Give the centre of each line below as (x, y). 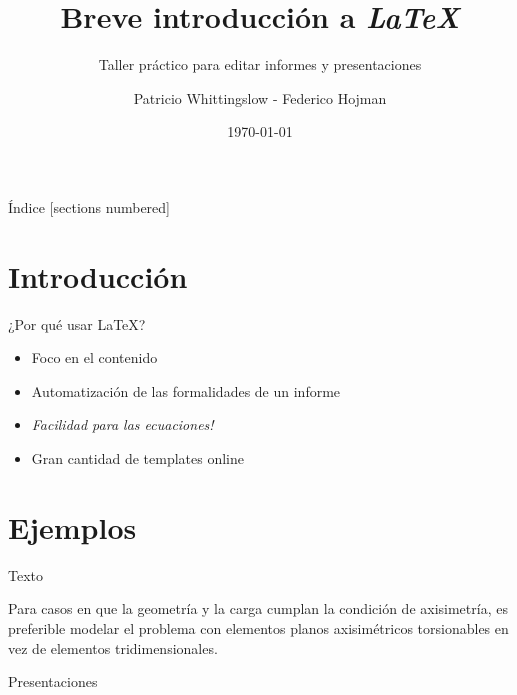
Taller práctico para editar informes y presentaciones (260, 64)
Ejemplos (72, 526)
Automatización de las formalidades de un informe (186, 390)
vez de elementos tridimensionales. (113, 647)
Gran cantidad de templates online (137, 458)
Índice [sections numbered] (89, 206)
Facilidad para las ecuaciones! (122, 424)
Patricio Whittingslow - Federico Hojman (260, 97)
